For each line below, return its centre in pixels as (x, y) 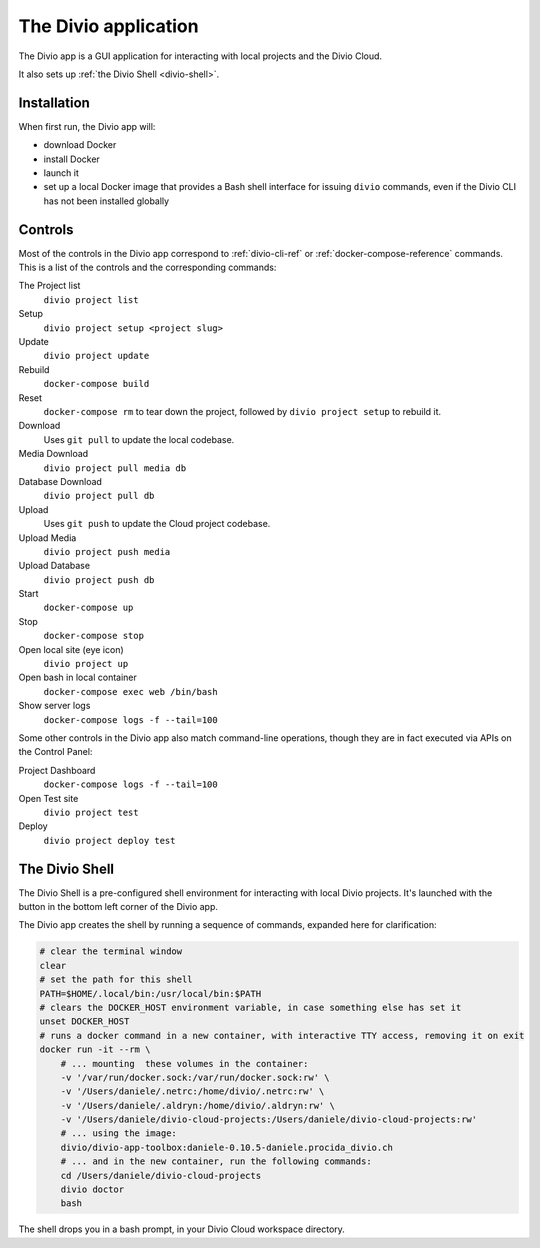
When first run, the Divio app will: (87, 126)
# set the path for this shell (116, 979)
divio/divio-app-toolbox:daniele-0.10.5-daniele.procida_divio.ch (227, 1147)
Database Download (60, 481)
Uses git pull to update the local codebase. (139, 439)
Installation (54, 102)
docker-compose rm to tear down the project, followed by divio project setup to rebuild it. (242, 411)
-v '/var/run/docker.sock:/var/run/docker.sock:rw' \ (195, 1077)
